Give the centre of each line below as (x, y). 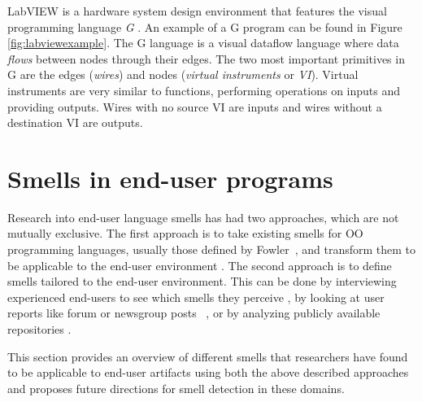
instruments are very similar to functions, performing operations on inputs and (204, 90)
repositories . (39, 329)
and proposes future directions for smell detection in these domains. (176, 388)
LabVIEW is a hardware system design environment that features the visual (197, 11)
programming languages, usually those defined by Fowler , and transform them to (212, 249)
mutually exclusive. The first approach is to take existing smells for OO (185, 233)
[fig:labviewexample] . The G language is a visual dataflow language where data (203, 43)
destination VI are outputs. (75, 122)
